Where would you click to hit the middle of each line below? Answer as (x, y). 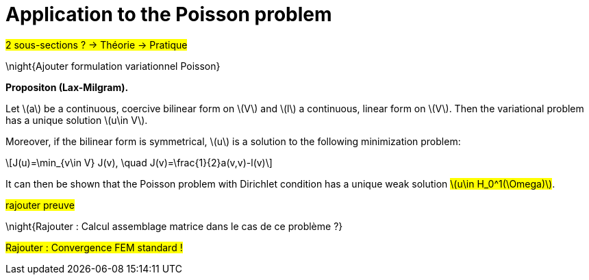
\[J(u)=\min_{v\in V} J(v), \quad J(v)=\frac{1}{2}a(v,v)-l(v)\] (139, 162)
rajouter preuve (40, 205)
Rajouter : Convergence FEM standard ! (94, 247)
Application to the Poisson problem (169, 14)
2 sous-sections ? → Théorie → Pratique (97, 44)
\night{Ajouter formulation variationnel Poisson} (113, 66)
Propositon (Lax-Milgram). (67, 87)
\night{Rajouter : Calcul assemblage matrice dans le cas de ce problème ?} (174, 226)
